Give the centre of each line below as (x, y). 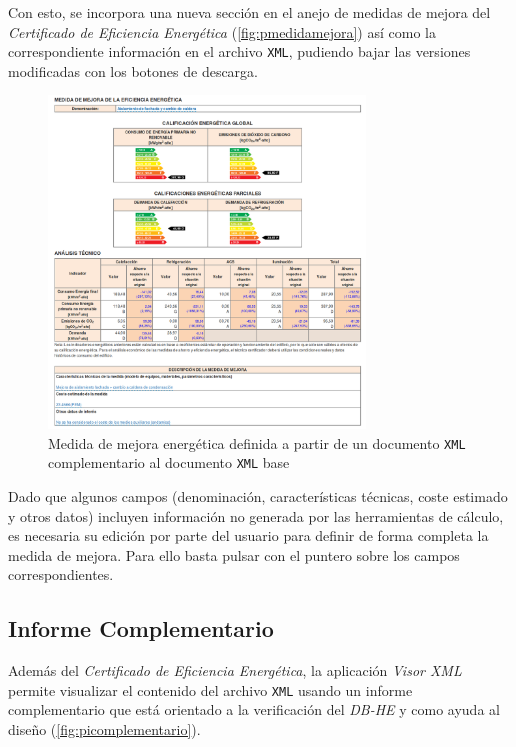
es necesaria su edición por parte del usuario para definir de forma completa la (248, 535)
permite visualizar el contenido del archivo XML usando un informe (210, 689)
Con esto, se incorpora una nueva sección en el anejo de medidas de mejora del (249, 12)
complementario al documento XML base (169, 462)
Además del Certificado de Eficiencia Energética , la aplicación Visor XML (235, 670)
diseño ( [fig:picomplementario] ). (104, 728)
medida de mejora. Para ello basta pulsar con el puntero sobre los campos (234, 554)
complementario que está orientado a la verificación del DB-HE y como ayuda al (254, 709)
